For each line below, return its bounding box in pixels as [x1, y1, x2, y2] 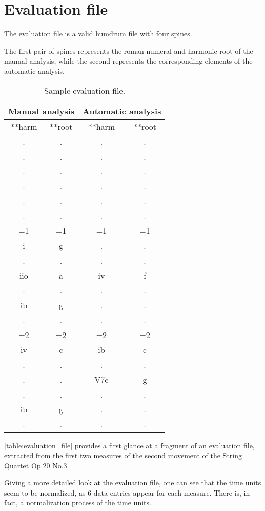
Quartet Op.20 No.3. [4, 460, 69, 470]
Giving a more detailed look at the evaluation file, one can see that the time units [4, 477, 261, 488]
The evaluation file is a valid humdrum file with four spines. [4, 28, 192, 39]
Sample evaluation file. [44, 84, 126, 96]
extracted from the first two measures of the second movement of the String [4, 450, 242, 461]
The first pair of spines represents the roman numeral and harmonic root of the [4, 45, 253, 56]
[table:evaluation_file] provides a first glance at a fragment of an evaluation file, [4, 440, 255, 450]
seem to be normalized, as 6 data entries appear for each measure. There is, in [4, 487, 250, 498]
